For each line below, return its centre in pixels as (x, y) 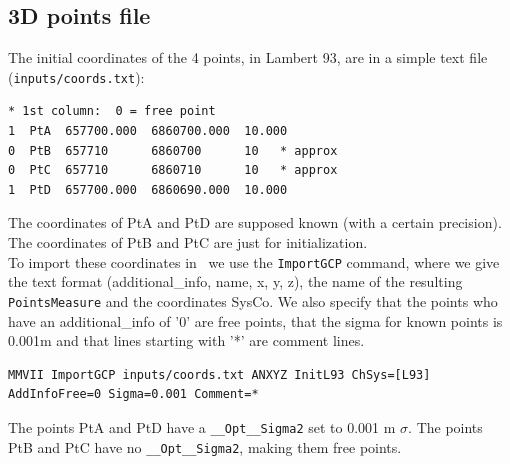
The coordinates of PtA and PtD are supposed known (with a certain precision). (255, 222)
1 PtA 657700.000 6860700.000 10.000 (148, 131)
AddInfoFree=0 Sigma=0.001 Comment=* (133, 394)
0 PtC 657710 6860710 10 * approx (173, 170)
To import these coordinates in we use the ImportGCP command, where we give (254, 261)
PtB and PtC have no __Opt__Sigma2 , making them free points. (205, 446)
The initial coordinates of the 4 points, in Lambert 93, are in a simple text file (248, 57)
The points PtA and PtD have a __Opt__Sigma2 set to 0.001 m (202, 426)
